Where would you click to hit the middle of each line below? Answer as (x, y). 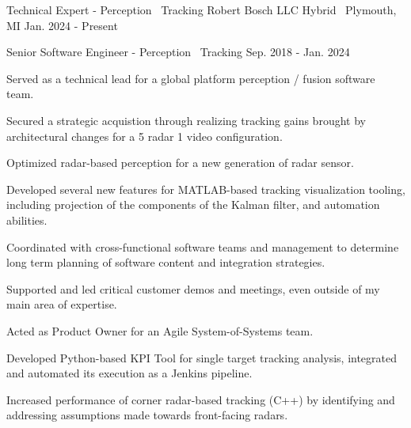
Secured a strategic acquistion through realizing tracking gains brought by (186, 120)
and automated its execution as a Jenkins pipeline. (129, 373)
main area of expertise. (62, 304)
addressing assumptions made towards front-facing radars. (147, 415)
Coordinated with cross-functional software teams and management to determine (203, 246)
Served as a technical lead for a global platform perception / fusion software (191, 78)
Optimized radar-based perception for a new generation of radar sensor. (180, 163)
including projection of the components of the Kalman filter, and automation (193, 205)
